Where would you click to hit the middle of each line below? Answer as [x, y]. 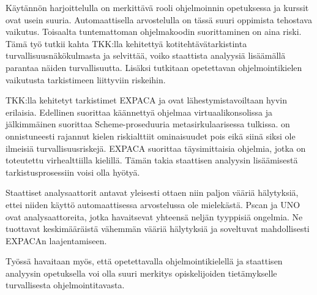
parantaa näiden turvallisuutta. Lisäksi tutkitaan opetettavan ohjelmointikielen [154, 67]
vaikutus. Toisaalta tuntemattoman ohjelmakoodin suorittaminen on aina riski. [154, 32]
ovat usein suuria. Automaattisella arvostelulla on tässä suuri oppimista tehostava [159, 19]
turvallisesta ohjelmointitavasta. [65, 285]
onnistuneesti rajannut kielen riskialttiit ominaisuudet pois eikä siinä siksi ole [151, 136]
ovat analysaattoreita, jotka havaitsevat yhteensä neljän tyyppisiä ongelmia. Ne [154, 216]
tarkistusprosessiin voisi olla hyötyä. [73, 172]
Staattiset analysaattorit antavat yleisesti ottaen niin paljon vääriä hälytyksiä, [152, 192]
